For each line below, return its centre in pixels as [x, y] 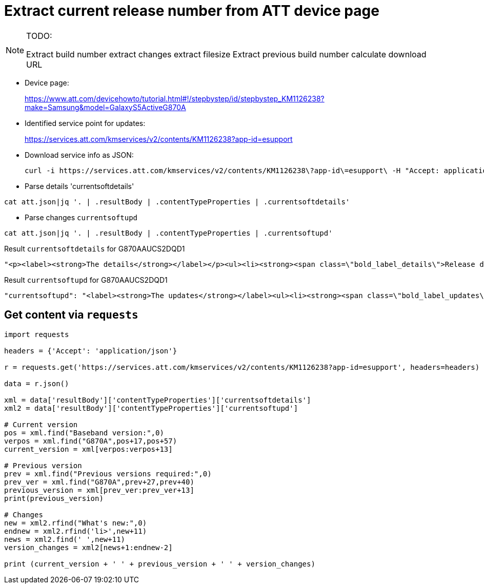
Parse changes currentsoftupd [81, 217]
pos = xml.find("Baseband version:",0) [84, 433]
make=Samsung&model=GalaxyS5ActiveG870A [105, 107]
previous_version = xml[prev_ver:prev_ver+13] [99, 490]
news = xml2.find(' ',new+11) [65, 539]
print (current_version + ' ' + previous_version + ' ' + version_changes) [160, 564]
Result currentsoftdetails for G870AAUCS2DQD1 [95, 248]
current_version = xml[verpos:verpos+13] [88, 449]
